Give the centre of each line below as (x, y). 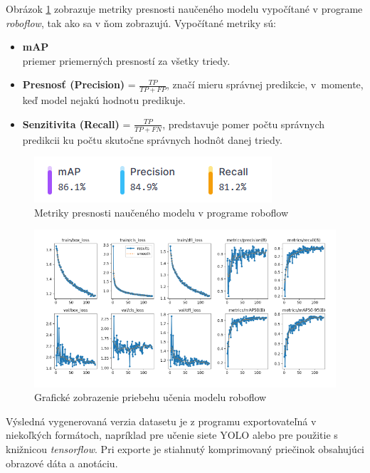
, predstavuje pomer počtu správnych (244, 124)
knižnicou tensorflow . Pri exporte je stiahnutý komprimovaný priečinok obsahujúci (185, 448)
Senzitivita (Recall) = (76, 124)
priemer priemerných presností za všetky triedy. (126, 60)
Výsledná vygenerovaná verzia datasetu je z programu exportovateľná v (161, 421)
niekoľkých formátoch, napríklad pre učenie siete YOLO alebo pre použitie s (172, 435)
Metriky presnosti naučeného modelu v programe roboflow (161, 212)
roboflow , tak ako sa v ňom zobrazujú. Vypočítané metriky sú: (141, 22)
